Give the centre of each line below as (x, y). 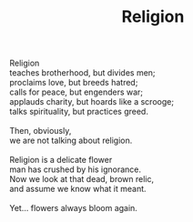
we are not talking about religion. (71, 141)
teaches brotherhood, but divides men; (83, 73)
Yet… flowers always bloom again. (74, 208)
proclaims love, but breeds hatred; (74, 83)
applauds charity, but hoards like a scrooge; (92, 102)
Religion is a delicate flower (61, 160)
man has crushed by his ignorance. (76, 169)
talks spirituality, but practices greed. (79, 112)
